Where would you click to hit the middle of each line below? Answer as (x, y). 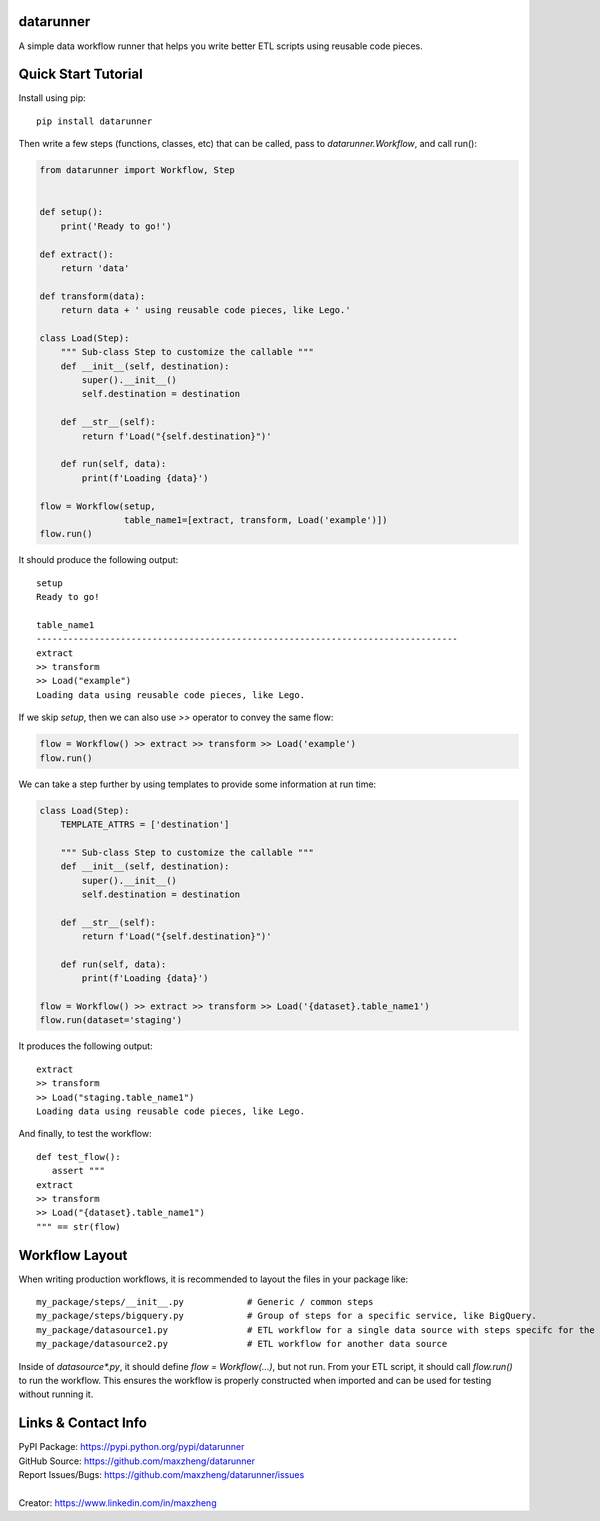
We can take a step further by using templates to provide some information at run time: (197, 784)
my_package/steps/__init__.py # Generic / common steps (205, 1302)
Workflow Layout (73, 1255)
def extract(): (76, 254)
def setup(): (71, 212)
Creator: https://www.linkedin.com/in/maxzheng (117, 1502)
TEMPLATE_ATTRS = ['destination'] (145, 824)
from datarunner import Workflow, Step (137, 170)
